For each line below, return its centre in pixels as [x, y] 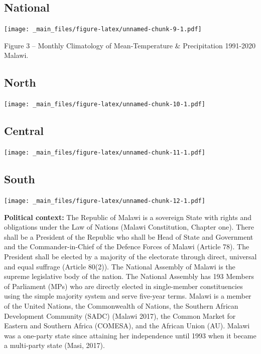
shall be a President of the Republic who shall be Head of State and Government [129, 236]
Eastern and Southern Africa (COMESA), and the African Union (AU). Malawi [127, 326]
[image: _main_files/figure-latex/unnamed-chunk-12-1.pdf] [105, 201]
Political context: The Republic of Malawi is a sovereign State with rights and [128, 217]
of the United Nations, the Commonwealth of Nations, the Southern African [121, 305]
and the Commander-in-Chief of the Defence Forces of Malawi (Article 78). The [127, 246]
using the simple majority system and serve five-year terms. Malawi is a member [128, 296]
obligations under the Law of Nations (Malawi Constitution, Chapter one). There [129, 227]
